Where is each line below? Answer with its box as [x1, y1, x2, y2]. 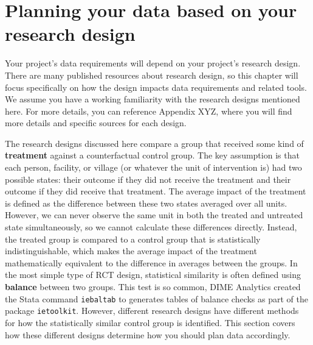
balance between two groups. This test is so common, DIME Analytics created [5, 280, 301, 293]
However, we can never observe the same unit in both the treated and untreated [5, 208, 303, 221]
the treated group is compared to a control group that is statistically [5, 232, 261, 245]
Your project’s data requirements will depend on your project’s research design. [5, 57, 301, 69]
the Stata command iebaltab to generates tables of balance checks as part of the [5, 292, 308, 305]
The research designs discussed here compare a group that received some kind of [5, 137, 304, 149]
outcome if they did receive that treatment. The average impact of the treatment [5, 185, 306, 197]
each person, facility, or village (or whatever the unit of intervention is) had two [5, 161, 302, 174]
